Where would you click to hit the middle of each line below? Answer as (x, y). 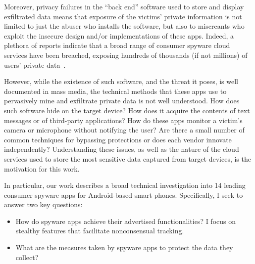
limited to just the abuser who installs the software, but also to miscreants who (124, 26)
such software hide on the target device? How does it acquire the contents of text (127, 110)
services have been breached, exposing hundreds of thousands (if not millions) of (126, 55)
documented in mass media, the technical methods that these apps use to (115, 91)
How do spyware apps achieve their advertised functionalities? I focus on (126, 221)
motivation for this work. (42, 168)
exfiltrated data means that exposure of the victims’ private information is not (123, 16)
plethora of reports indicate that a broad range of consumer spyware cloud (117, 45)
